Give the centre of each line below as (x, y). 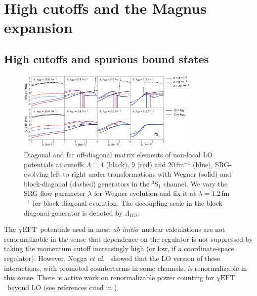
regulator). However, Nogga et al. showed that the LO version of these (112, 258)
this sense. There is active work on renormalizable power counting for (109, 277)
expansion (38, 27)
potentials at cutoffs (54, 164)
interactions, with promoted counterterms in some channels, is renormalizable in (126, 268)
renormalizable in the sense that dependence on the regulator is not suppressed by (128, 239)
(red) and (151, 164)
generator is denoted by (87, 212)
